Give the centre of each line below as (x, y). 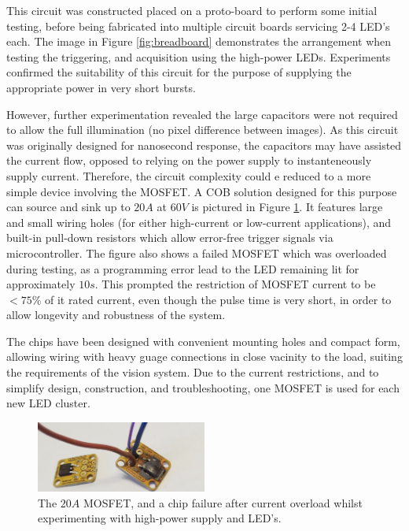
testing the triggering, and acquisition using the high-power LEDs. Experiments (199, 56)
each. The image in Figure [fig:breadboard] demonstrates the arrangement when (199, 41)
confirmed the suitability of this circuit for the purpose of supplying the (179, 72)
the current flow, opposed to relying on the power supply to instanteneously (189, 160)
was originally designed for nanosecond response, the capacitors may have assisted (204, 145)
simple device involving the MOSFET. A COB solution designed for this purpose (202, 191)
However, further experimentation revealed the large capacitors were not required (202, 114)
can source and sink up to (68, 207)
